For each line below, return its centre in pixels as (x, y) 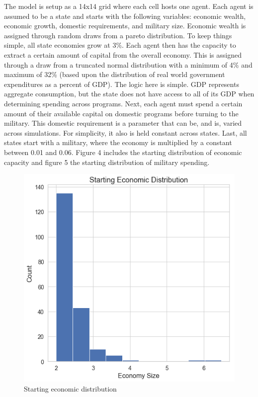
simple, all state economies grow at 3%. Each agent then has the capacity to (120, 45)
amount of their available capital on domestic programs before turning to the (121, 113)
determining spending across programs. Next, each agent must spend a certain (123, 103)
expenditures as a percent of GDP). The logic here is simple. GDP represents (122, 84)
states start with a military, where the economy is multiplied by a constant (118, 142)
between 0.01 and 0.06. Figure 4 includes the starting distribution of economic (123, 152)
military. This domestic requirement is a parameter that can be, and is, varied (123, 123)
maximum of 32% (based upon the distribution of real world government (115, 74)
